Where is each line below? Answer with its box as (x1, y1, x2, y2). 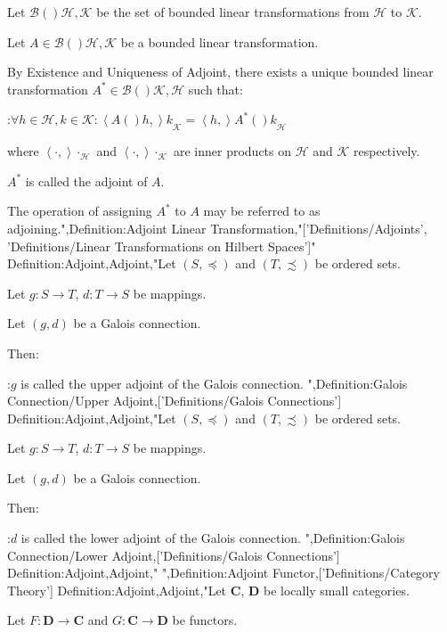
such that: (188, 79, 243, 98)
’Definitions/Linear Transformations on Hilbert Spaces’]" (7, 236, 316, 255)
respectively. (354, 142, 420, 160)
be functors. (172, 611, 238, 629)
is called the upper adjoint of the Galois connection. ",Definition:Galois (20, 373, 408, 392)
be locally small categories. (263, 580, 410, 599)
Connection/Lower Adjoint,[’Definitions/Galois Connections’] (7, 546, 340, 564)
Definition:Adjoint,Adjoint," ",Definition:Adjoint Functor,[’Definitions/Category (7, 563, 440, 582)
